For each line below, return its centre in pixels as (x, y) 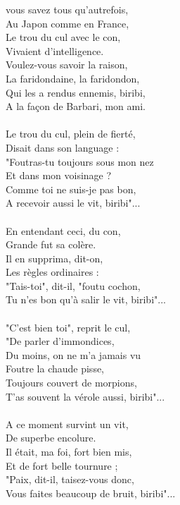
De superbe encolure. (51, 438)
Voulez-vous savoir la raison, (67, 65)
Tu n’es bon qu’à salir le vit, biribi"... (86, 299)
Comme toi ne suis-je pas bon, (71, 189)
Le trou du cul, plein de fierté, (71, 134)
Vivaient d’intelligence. (55, 50)
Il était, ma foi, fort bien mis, (69, 451)
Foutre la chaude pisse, (55, 369)
